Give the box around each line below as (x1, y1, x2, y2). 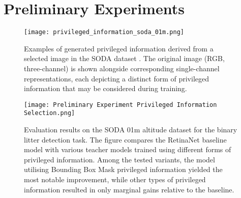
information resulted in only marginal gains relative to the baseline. (24, 184, 234, 194)
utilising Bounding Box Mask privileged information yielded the (24, 164, 223, 175)
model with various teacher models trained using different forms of (24, 144, 231, 155)
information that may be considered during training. (24, 83, 187, 94)
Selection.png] (24, 109, 75, 117)
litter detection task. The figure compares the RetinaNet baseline (24, 134, 227, 145)
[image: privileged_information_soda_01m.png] (24, 29, 184, 36)
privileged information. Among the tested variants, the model (24, 154, 215, 164)
